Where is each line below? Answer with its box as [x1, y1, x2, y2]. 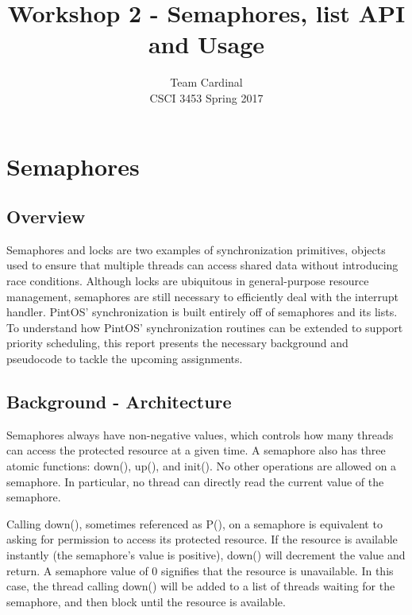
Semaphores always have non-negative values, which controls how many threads [6, 426, 394, 443]
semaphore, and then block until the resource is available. [6, 593, 286, 609]
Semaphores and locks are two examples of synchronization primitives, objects [6, 241, 386, 257]
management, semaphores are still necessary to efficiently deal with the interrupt [6, 288, 399, 304]
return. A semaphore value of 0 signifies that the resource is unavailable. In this [6, 562, 394, 578]
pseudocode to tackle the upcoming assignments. [6, 350, 243, 367]
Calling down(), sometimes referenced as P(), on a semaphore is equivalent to [6, 515, 383, 532]
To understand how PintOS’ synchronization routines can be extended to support [6, 319, 403, 335]
